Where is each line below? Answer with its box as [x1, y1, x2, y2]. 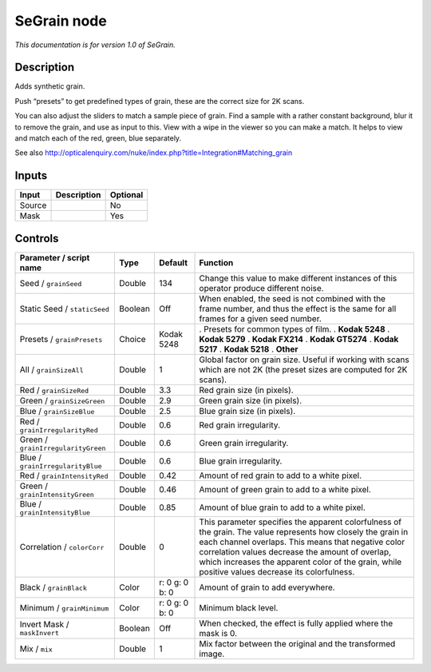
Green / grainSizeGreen [19, 395, 105, 406]
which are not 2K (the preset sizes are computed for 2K [199, 364, 408, 375]
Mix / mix [19, 643, 53, 654]
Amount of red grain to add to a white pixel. [199, 470, 362, 481]
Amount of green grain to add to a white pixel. [199, 484, 371, 495]
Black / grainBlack [19, 582, 88, 593]
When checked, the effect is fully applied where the [199, 618, 393, 629]
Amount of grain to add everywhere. [199, 582, 335, 593]
